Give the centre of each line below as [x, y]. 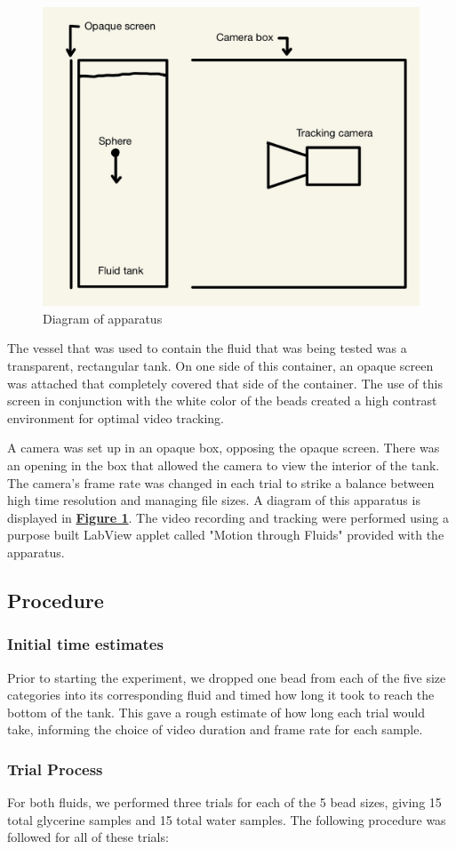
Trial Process [55, 769]
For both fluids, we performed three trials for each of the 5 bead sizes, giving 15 [224, 802]
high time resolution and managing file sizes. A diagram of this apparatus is [214, 500]
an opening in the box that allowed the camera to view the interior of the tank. [224, 465]
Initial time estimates [85, 644]
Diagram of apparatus [103, 318]
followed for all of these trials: [88, 837]
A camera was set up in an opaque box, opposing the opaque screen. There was [224, 448]
